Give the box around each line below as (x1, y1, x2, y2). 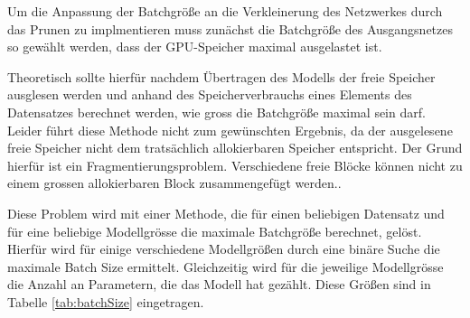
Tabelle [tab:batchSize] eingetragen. (7, 292, 204, 311)
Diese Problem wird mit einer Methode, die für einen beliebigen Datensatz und (7, 203, 445, 222)
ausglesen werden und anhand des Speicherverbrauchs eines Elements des (7, 85, 412, 104)
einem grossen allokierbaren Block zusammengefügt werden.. (7, 173, 342, 192)
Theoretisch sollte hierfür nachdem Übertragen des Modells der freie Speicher (7, 67, 436, 86)
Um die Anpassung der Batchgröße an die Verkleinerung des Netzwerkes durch (7, 2, 443, 20)
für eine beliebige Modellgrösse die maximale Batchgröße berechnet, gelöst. (7, 221, 422, 240)
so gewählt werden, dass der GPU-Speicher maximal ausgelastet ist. (7, 37, 382, 56)
